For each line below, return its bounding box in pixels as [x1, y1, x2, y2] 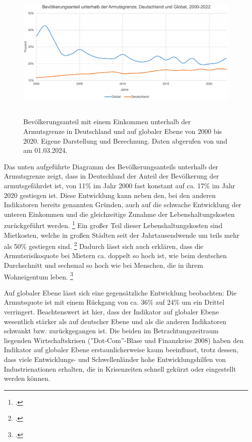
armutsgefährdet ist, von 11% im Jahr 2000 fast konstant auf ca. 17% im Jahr [4, 180, 236, 190]
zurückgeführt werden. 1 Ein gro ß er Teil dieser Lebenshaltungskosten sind [4, 219, 223, 230]
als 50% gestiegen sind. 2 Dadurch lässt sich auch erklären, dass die [4, 240, 204, 251]
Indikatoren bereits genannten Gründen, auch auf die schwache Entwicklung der [4, 199, 241, 210]
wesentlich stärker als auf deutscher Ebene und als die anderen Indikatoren [4, 316, 226, 326]
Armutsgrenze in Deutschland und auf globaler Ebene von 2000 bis [23, 126, 222, 136]
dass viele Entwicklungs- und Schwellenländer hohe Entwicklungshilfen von [4, 354, 226, 364]
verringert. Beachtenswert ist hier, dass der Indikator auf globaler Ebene [4, 307, 219, 317]
